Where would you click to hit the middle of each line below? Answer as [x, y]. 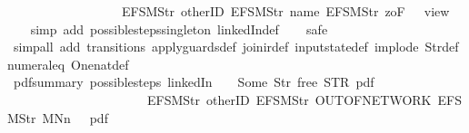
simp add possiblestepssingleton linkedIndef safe [179, 28]
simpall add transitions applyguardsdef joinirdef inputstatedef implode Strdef [236, 47]
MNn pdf [75, 117]
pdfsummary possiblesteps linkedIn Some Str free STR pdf [194, 82]
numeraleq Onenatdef [68, 64]
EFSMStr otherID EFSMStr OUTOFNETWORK [289, 99]
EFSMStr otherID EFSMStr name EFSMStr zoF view [285, 11]
